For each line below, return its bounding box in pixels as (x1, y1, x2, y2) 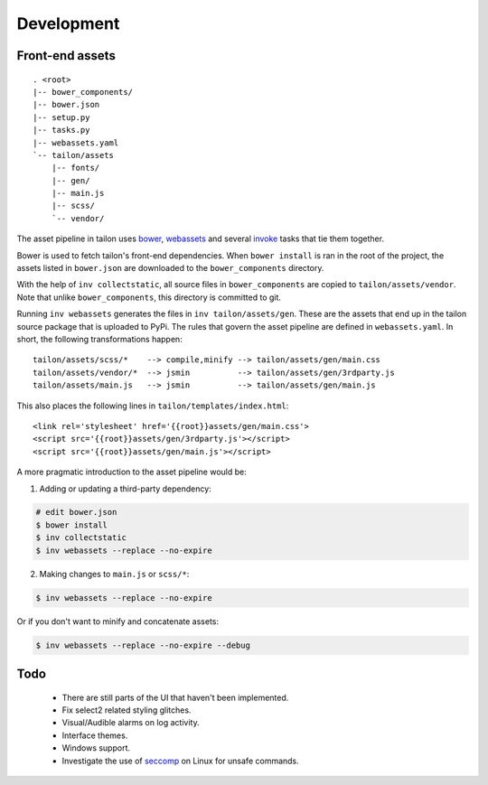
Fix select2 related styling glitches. (61, 705, 192, 715)
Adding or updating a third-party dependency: (39, 483, 211, 494)
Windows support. (61, 743, 131, 753)
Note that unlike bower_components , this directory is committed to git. (16, 292, 282, 303)
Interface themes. (61, 730, 128, 741)
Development (16, 14, 120, 33)
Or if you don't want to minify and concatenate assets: (16, 615, 220, 627)
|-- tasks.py (33, 125, 90, 136)
